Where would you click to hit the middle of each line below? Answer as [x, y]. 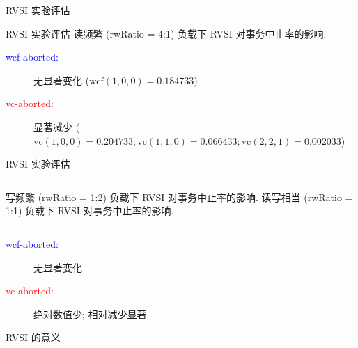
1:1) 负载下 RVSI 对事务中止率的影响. [90, 211]
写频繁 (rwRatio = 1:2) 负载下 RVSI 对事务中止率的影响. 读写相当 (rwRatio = [179, 197]
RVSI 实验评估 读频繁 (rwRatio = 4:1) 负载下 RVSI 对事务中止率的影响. [166, 33]
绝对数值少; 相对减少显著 [90, 314]
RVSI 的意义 [33, 337]
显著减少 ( [57, 126]
